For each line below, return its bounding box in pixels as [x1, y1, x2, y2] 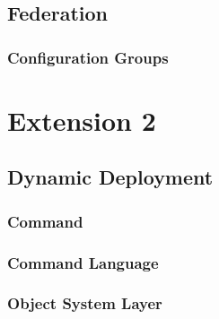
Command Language [7, 251, 159, 273]
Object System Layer [7, 292, 162, 315]
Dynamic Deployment [7, 163, 214, 191]
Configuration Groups [7, 46, 169, 68]
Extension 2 [7, 101, 156, 138]
